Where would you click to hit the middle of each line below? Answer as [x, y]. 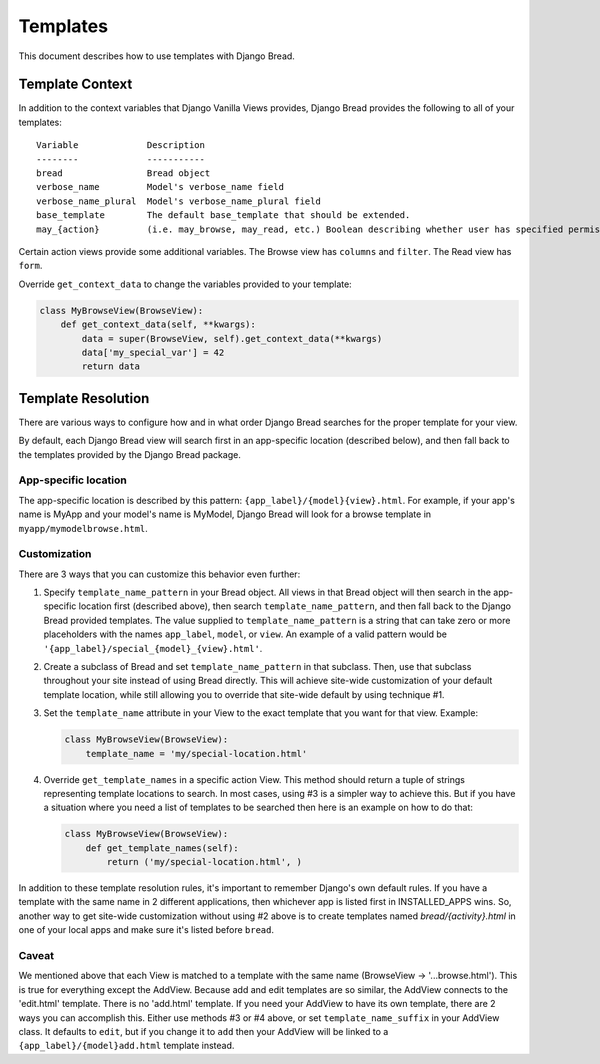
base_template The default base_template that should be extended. [223, 215]
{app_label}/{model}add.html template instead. [126, 1046]
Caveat [36, 955]
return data [110, 366]
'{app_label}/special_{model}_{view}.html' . [153, 648]
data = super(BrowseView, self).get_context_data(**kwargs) [232, 338]
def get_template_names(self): [162, 848]
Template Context [75, 84]
